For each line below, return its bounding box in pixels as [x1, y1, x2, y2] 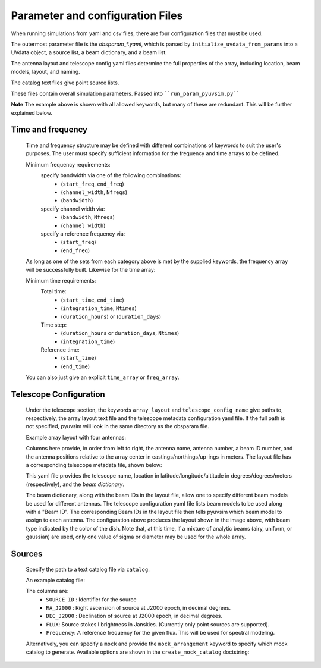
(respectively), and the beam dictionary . [26, 481, 125, 488]
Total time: [40, 288, 67, 295]
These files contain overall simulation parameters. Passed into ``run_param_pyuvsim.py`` [11, 90, 240, 97]
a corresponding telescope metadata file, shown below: [26, 461, 163, 468]
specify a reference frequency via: [40, 230, 125, 237]
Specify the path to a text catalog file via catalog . [26, 566, 150, 573]
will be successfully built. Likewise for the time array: [26, 266, 156, 273]
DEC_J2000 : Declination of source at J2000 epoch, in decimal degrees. [46, 613, 223, 620]
